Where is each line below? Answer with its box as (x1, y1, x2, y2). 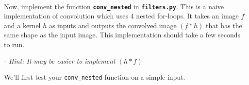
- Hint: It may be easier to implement (4, 55, 116, 66)
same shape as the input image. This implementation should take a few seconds (4, 30, 240, 40)
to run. (4, 39, 25, 50)
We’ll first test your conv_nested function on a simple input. (4, 72, 185, 82)
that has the (206, 20, 242, 30)
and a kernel (4, 20, 41, 30)
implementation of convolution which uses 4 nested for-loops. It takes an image (4, 11, 239, 21)
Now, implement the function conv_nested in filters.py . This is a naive (4, 1, 224, 11)
